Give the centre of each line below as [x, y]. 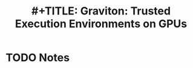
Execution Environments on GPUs [101, 24]
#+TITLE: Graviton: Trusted [101, 11]
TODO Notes [38, 58]
